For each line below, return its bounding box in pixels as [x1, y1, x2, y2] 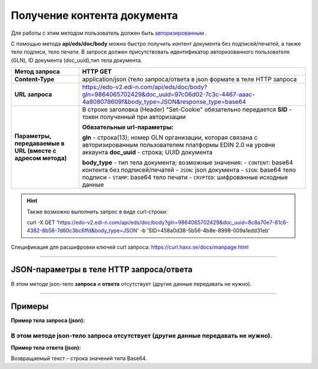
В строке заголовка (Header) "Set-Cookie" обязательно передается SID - [82, 106, 292, 114]
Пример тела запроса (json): [11, 317, 85, 324]
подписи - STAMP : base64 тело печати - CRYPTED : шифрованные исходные [82, 173, 288, 182]
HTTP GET [82, 68, 112, 76]
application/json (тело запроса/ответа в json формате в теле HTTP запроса [82, 75, 297, 84]
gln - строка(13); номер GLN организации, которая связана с [82, 133, 258, 141]
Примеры [11, 301, 49, 312]
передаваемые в [14, 139, 65, 147]
